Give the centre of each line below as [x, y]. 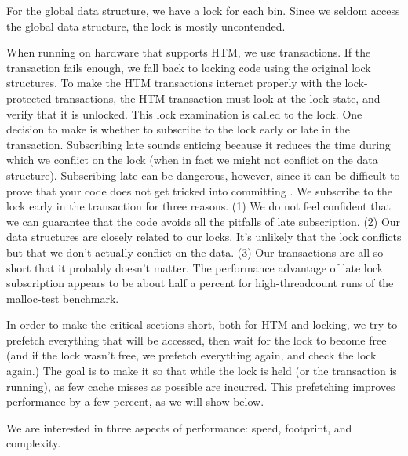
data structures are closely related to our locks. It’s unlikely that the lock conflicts [204, 237]
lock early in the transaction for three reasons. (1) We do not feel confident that [199, 206]
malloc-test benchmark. [63, 298]
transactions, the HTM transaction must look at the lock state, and [218, 98]
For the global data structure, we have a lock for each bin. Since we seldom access [203, 10]
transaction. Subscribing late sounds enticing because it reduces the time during [199, 144]
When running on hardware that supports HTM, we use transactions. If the [189, 52]
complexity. [34, 443]
